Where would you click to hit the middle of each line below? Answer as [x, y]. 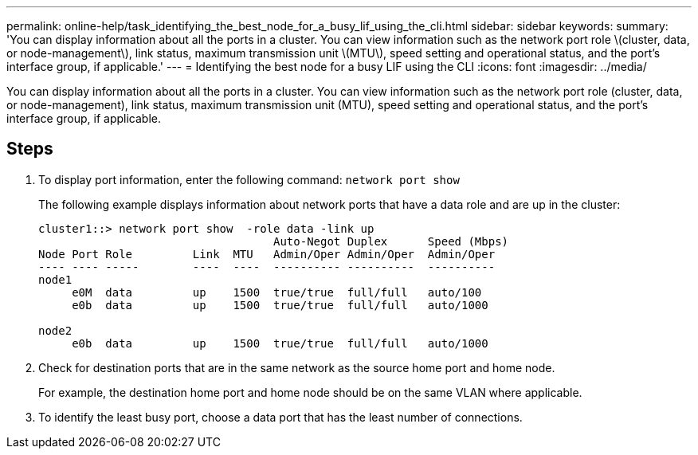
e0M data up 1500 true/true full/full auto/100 [277, 292]
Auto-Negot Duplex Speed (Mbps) [391, 241]
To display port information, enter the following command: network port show [249, 179]
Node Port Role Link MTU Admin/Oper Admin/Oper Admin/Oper [267, 254]
